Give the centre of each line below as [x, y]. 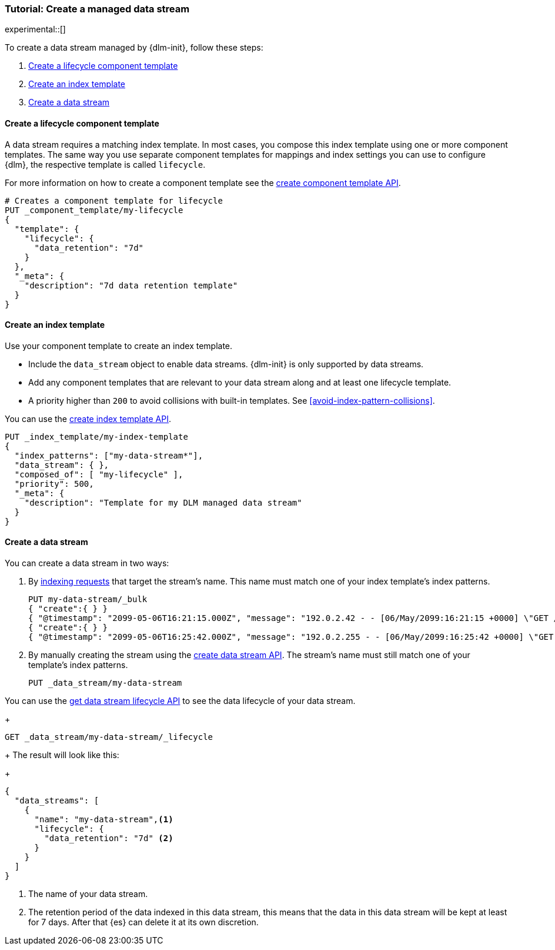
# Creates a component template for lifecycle [114, 200]
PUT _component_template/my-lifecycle [94, 210]
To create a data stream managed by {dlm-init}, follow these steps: [134, 48]
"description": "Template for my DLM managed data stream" [163, 502]
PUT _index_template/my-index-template [96, 436]
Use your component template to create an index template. [119, 346]
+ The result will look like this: [62, 755]
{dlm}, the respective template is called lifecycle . [105, 164]
